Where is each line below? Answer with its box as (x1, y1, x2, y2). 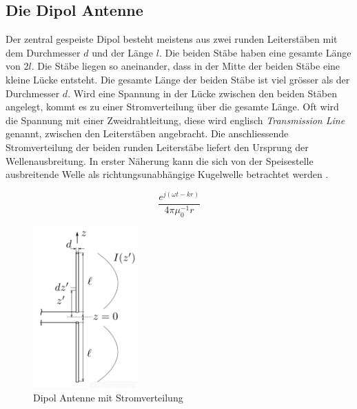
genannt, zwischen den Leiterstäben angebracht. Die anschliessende (6, 126, 289, 141)
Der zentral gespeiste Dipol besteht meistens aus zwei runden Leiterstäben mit (6, 32, 338, 46)
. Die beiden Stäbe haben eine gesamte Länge (159, 45, 351, 59)
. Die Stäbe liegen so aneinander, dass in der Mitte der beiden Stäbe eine (31, 59, 340, 73)
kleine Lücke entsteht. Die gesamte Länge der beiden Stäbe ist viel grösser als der (6, 72, 350, 86)
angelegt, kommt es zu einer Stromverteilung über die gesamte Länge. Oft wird (6, 99, 339, 114)
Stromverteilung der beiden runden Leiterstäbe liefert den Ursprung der (6, 139, 309, 154)
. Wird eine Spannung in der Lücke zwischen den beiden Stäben (68, 86, 337, 100)
